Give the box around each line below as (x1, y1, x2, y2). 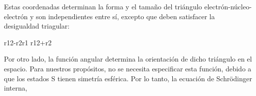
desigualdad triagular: (4, 21, 70, 31)
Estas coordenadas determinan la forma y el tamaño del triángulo (4, 1, 202, 11)
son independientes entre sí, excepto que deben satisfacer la (35, 11, 215, 21)
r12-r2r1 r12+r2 (4, 37, 52, 47)
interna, (4, 83, 28, 93)
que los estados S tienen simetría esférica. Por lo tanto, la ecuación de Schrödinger (4, 73, 252, 83)
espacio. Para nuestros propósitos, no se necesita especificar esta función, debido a (4, 63, 252, 73)
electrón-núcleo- (204, 1, 252, 11)
